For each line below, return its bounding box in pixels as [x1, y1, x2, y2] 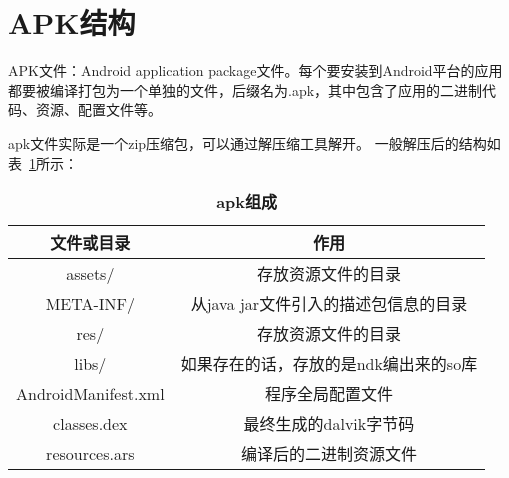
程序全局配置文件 [264, 382, 393, 406]
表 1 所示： [8, 152, 78, 173]
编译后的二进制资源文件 [240, 442, 417, 466]
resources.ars [46, 441, 135, 465]
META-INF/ [45, 291, 135, 315]
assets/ [66, 261, 115, 285]
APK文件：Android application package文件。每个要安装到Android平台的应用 [8, 60, 503, 81]
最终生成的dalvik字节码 [243, 412, 415, 436]
